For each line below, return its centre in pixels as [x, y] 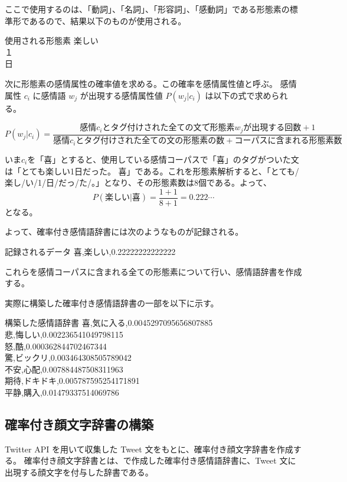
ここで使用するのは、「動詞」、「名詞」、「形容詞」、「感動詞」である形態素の [147, 9]
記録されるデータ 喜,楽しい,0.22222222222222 [90, 251]
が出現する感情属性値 [121, 95]
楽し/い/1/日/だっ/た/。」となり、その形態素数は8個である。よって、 [138, 182]
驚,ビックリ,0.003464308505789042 [68, 358]
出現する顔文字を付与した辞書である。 [79, 472]
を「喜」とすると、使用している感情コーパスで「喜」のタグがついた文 [163, 159]
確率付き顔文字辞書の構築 [79, 424]
